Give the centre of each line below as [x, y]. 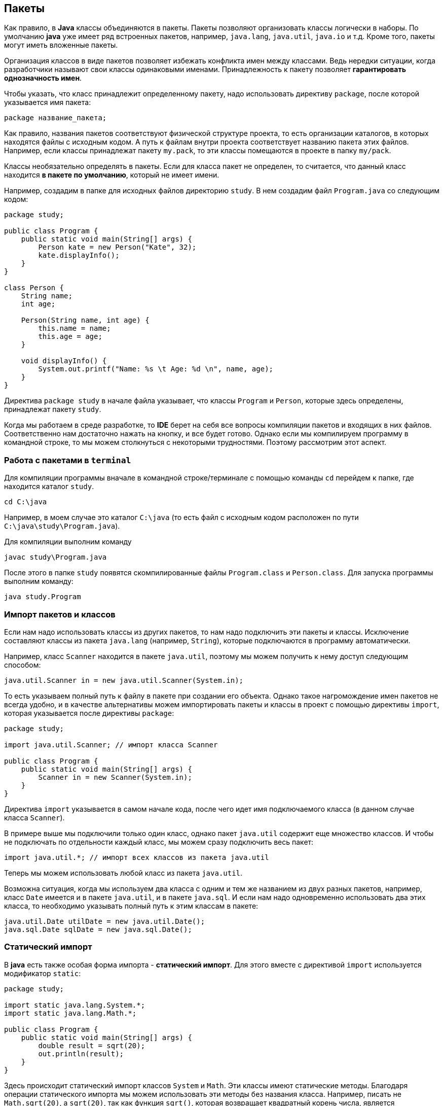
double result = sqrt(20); [92, 1045]
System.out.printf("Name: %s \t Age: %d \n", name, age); [156, 369]
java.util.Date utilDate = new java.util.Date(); [105, 921]
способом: [23, 665]
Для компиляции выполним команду [68, 542]
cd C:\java [26, 502]
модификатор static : [43, 973]
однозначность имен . [43, 78]
